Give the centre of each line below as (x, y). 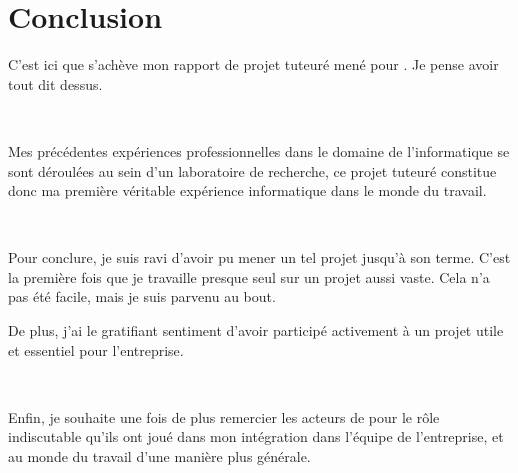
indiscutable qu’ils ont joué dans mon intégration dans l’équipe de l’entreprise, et (256, 436)
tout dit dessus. (55, 83)
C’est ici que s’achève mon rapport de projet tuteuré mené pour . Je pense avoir (253, 64)
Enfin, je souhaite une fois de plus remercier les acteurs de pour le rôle (224, 416)
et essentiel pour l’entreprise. (96, 349)
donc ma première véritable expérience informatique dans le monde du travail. (247, 190)
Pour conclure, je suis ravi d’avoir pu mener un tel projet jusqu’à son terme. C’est (259, 257)
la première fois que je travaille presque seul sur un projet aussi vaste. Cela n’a (249, 276)
